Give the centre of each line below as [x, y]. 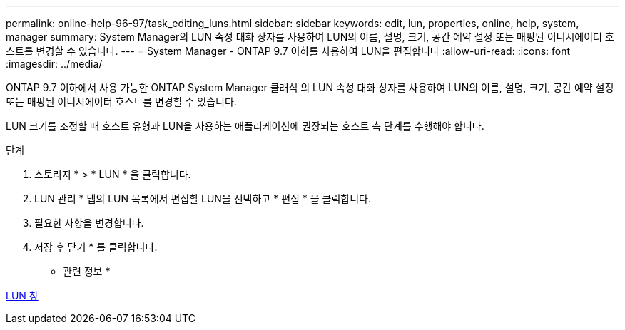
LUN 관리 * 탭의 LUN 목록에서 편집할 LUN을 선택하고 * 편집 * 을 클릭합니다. [203, 198]
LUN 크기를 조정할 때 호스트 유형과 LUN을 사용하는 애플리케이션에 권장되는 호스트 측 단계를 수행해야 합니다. [245, 126]
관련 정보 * [87, 271]
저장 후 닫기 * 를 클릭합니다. [96, 247]
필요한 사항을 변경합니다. [89, 223]
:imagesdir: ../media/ [54, 64]
